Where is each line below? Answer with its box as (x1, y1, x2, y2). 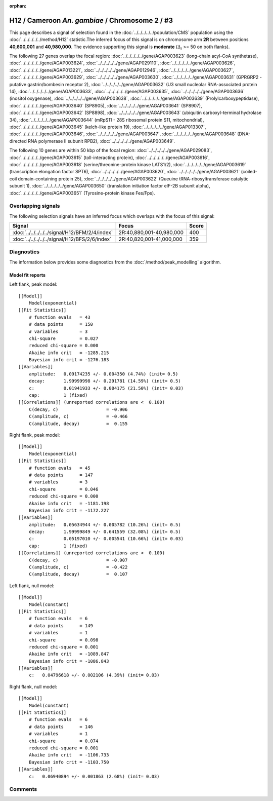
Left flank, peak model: (9, 281, 58, 287)
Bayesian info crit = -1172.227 (28, 507, 109, 513)
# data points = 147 (28, 472, 94, 478)
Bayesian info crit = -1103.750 (28, 759, 109, 765)
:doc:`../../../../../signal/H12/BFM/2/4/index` (12, 229, 113, 236)
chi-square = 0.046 (28, 486, 99, 492)
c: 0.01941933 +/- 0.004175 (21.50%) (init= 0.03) (28, 385, 184, 391)
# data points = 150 (28, 322, 94, 327)
